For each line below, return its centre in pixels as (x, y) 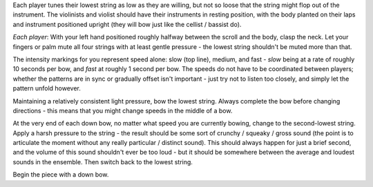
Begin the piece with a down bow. (61, 175)
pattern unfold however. (47, 88)
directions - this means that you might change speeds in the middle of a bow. (123, 110)
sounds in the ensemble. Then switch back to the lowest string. (103, 161)
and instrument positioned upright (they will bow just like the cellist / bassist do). (127, 24)
